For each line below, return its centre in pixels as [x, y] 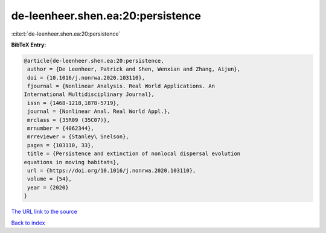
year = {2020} [48, 187]
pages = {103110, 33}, [61, 145]
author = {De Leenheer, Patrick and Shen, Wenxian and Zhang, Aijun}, [134, 69]
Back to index [28, 223]
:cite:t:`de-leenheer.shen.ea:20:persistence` [66, 34]
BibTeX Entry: [29, 45]
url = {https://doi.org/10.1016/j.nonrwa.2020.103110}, [112, 171]
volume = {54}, [50, 179]
